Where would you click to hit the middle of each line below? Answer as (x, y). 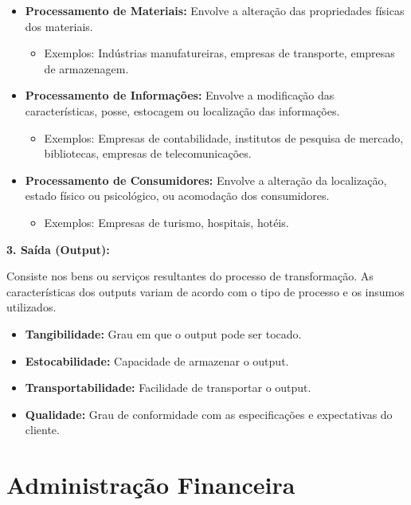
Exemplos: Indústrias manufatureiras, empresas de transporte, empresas (219, 53)
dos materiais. (59, 26)
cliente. (42, 430)
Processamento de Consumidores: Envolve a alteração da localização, (206, 180)
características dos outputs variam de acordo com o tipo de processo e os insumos (205, 291)
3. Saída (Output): (58, 249)
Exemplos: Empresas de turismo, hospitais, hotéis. (166, 222)
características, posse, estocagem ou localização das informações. (182, 110)
